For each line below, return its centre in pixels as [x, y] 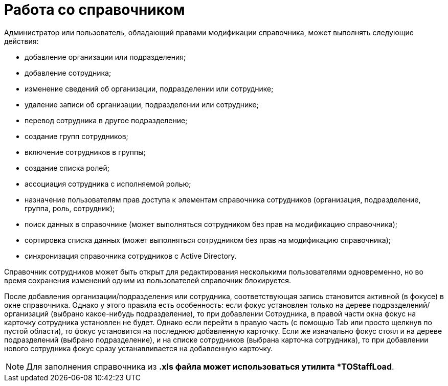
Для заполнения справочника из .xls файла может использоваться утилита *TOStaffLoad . [210, 366]
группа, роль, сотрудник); [70, 208]
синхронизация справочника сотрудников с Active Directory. [131, 256]
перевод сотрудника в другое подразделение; [106, 120]
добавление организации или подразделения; [105, 57]
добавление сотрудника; [68, 73]
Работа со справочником [95, 10]
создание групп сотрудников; [76, 136]
